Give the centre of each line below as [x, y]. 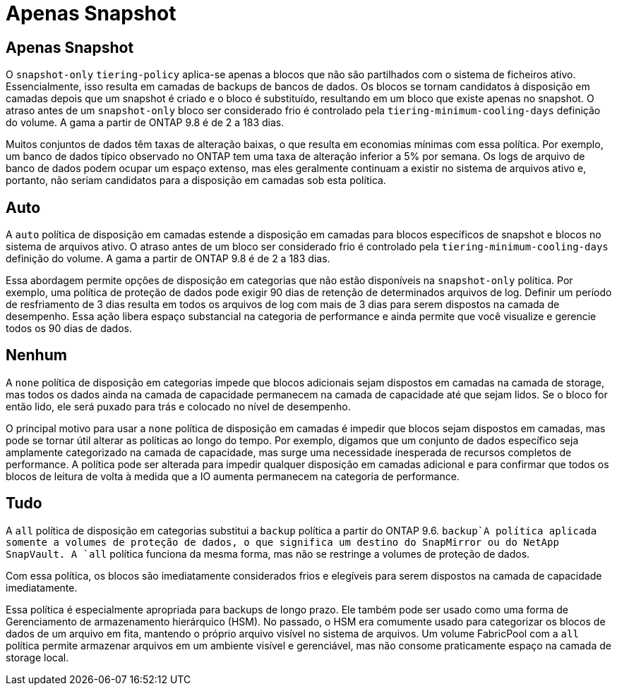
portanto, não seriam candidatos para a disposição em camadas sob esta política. [196, 181]
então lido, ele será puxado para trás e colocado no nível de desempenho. [178, 406]
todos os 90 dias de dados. [69, 329]
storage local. [37, 657]
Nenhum [36, 355]
